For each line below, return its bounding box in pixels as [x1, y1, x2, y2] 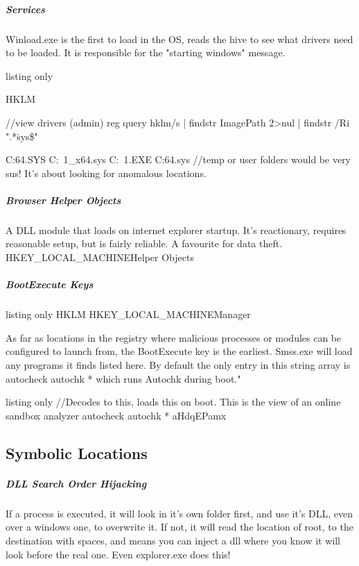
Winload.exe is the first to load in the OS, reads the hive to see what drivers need [6, 31, 353, 46]
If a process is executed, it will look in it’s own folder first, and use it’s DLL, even [6, 506, 353, 520]
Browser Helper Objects [6, 192, 121, 207]
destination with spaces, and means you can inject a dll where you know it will [6, 533, 340, 547]
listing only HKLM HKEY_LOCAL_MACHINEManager [6, 307, 251, 322]
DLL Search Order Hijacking [6, 476, 147, 490]
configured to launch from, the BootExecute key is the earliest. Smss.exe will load [6, 344, 353, 358]
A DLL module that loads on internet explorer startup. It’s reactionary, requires [6, 222, 347, 237]
